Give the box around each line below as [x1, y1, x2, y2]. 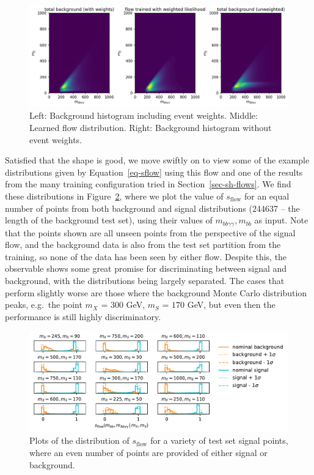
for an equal [244, 190, 290, 203]
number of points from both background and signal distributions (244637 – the [5, 201, 300, 214]
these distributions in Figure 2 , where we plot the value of [5, 190, 224, 203]
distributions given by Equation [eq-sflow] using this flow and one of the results [5, 165, 303, 178]
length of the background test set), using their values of [5, 214, 213, 226]
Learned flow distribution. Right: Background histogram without [29, 121, 272, 134]
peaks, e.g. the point [5, 298, 82, 311]
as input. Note [254, 214, 309, 226]
